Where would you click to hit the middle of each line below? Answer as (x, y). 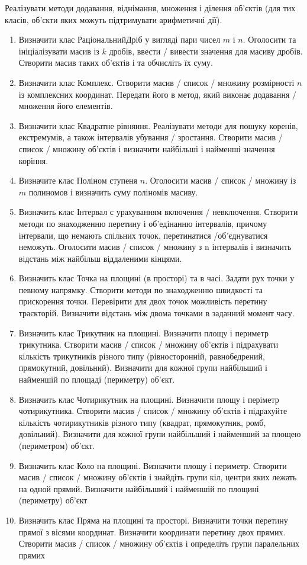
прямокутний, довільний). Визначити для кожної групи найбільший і (143, 367)
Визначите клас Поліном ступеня (78, 180)
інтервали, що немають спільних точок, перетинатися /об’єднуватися (143, 235)
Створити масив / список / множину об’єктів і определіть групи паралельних (159, 543)
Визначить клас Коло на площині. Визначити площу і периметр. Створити (153, 465)
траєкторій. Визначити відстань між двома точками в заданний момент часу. (156, 313)
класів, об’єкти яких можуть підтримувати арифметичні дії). (114, 19)
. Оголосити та (269, 39)
